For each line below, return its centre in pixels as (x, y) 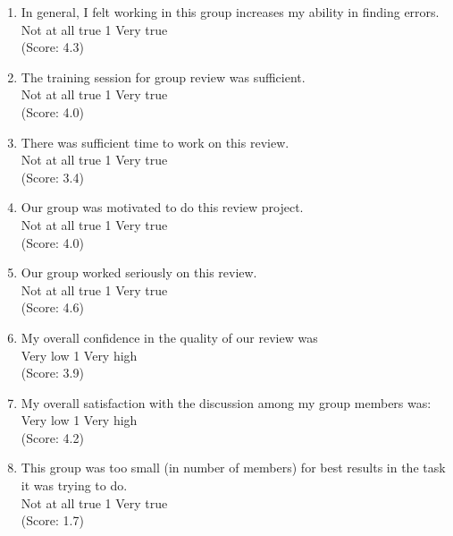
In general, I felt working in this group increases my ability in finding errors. (230, 12)
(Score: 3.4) (52, 177)
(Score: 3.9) (52, 373)
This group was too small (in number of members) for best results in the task (233, 468)
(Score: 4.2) (52, 437)
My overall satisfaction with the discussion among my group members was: (226, 402)
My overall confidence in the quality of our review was (169, 337)
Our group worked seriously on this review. (139, 272)
